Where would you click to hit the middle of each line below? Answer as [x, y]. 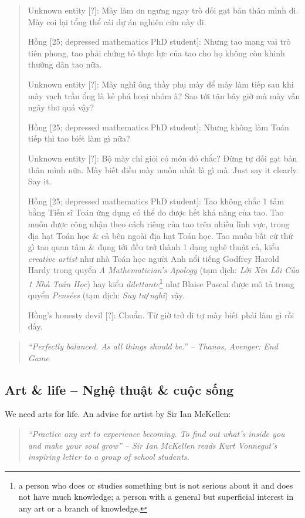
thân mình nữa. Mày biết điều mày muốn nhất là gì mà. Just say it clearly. [163, 169]
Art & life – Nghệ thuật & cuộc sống [119, 389]
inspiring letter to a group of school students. [109, 457]
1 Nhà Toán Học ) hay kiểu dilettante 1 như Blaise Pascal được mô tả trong [161, 282]
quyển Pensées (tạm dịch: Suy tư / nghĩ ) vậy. [106, 295]
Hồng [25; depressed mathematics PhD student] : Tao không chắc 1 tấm [156, 201]
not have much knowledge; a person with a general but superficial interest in [156, 497]
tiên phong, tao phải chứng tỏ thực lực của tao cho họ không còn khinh [156, 53]
